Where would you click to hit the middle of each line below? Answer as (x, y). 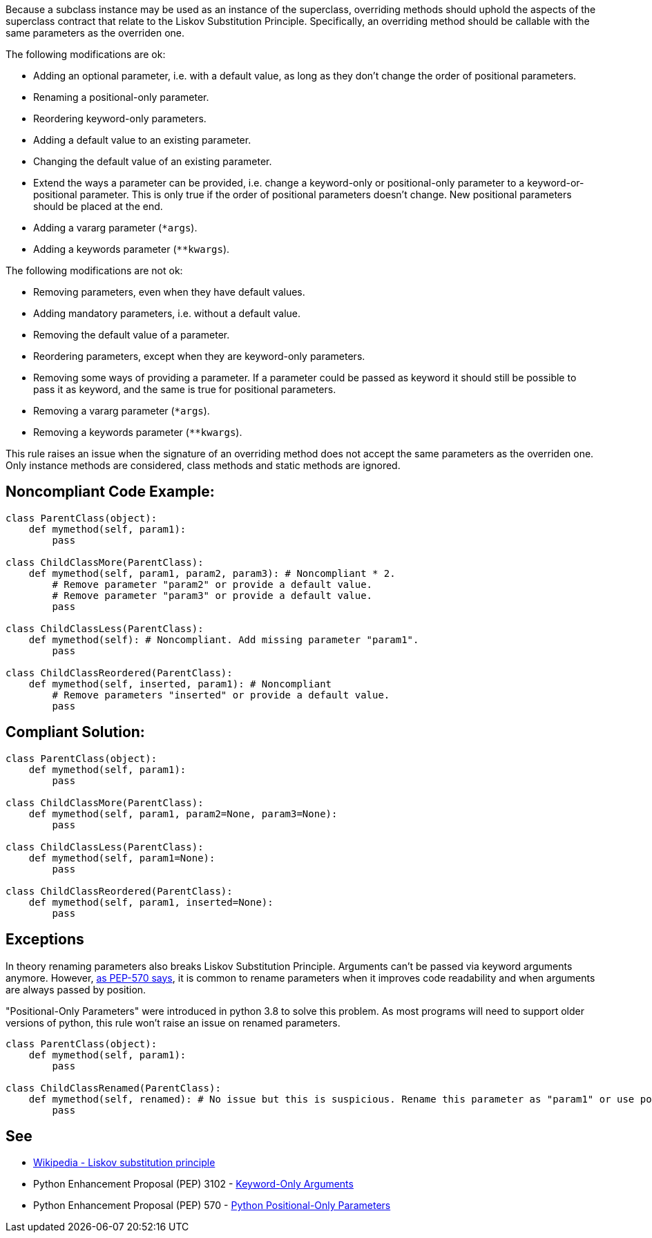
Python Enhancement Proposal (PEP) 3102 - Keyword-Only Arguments (193, 1184)
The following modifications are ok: (86, 54)
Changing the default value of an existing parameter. (153, 161)
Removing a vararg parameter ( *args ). (122, 411)
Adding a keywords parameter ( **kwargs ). (132, 249)
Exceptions (45, 940)
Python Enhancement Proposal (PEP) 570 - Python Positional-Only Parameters (212, 1206)
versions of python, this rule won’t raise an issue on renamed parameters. (173, 1022)
